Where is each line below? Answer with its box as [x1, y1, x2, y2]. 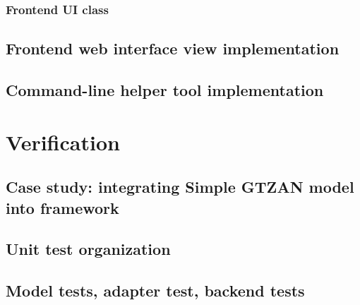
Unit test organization [6, 238, 171, 260]
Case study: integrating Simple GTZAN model [6, 176, 354, 198]
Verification [6, 127, 120, 156]
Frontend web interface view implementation [6, 37, 340, 59]
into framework [6, 196, 119, 218]
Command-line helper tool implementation [6, 79, 324, 101]
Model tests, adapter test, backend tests [6, 280, 305, 301]
